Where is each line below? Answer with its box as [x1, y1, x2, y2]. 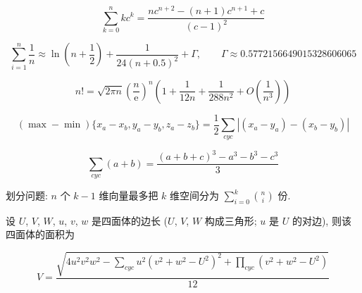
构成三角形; [204, 213, 257, 227]
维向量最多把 [99, 188, 158, 203]
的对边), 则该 [292, 213, 351, 227]
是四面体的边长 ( [91, 213, 168, 227]
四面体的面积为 [6, 227, 75, 242]
